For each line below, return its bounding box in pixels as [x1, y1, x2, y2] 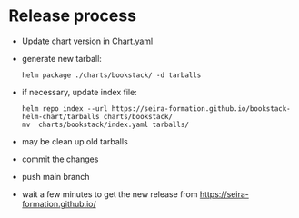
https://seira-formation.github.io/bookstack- [111, 104, 292, 114]
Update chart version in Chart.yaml [21, 35, 154, 46]
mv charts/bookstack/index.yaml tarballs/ [21, 120, 190, 129]
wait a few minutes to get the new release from [21, 188, 198, 200]
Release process [8, 5, 137, 26]
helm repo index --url [21, 104, 108, 114]
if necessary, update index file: [21, 86, 137, 97]
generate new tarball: [21, 53, 102, 64]
